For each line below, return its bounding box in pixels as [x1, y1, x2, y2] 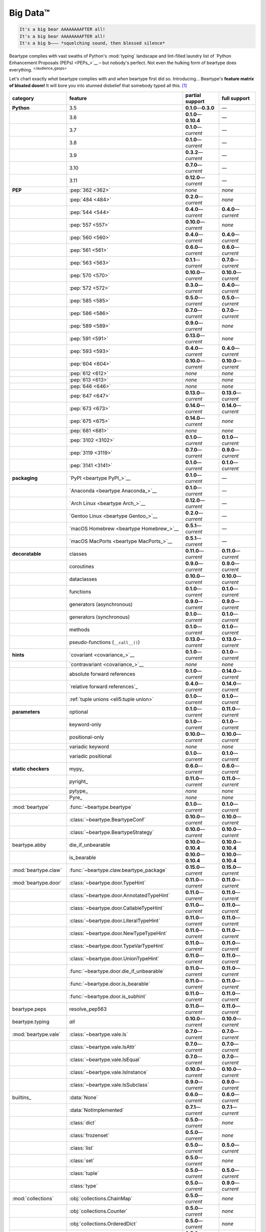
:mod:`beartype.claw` [12, 866, 62, 873]
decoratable [12, 550, 41, 557]
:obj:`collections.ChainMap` [69, 1195, 133, 1202]
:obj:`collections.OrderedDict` [69, 1220, 137, 1227]
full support [222, 95, 250, 102]
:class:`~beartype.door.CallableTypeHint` [69, 904, 165, 911]
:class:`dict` [69, 1119, 96, 1126]
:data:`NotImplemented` [69, 1106, 125, 1113]
